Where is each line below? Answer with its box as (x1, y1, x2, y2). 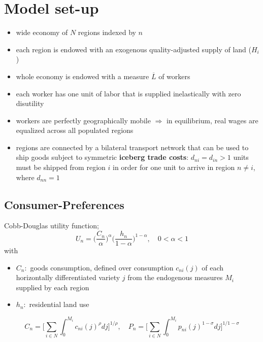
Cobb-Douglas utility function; (4, 220, 99, 231)
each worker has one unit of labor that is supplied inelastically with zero (16, 88, 241, 98)
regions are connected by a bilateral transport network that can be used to (16, 142, 249, 152)
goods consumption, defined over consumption (30, 262, 174, 272)
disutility (16, 98, 44, 109)
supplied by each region (16, 282, 89, 292)
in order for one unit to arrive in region (112, 162, 235, 173)
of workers (158, 71, 190, 81)
